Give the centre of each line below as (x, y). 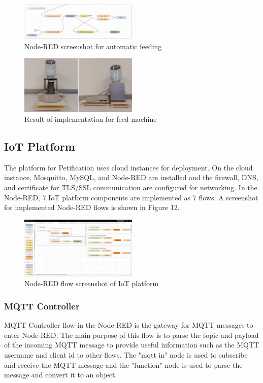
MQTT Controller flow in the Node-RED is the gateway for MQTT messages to (129, 325)
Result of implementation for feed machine (91, 119)
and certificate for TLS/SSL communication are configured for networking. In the (131, 187)
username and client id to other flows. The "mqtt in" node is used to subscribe (126, 355)
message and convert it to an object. (61, 375)
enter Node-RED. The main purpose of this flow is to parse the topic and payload (131, 335)
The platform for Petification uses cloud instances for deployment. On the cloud (128, 167)
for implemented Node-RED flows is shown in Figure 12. (92, 207)
